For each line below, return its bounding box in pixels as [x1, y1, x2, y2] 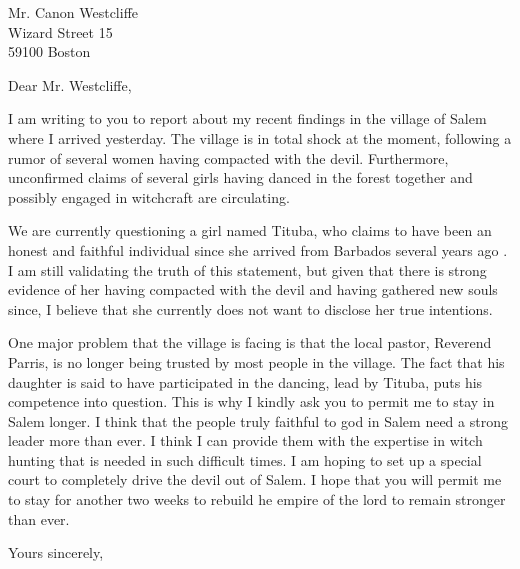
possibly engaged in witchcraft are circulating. [8, 186, 290, 207]
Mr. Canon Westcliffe [8, 2, 139, 22]
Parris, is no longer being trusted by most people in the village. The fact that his [8, 351, 505, 372]
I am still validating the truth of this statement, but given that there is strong [8, 259, 487, 280]
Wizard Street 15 [8, 21, 113, 42]
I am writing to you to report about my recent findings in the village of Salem [8, 108, 487, 129]
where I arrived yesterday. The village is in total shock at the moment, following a [8, 127, 512, 148]
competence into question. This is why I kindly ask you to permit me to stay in [8, 391, 495, 412]
